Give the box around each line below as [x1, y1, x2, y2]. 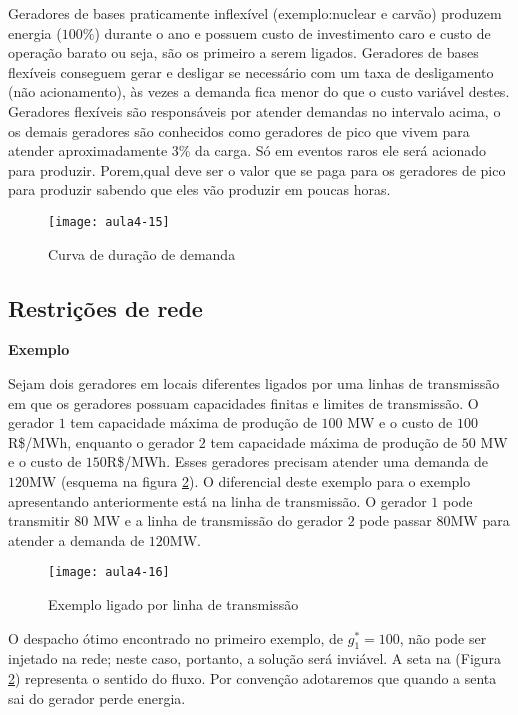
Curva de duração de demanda [48, 243, 236, 264]
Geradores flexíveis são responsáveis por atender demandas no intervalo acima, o [8, 100, 501, 121]
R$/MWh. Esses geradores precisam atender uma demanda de [106, 451, 489, 472]
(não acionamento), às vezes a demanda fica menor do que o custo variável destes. [8, 81, 510, 102]
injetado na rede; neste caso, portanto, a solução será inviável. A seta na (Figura [8, 648, 502, 669]
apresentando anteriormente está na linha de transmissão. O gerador [8, 490, 427, 511]
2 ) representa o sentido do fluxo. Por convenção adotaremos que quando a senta [8, 667, 497, 688]
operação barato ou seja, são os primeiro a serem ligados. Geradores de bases [8, 42, 479, 63]
